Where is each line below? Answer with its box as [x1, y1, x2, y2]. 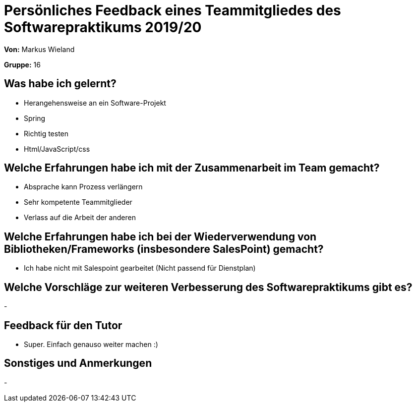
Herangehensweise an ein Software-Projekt [24, 98, 166, 107]
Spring [24, 114, 46, 122]
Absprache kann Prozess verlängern [24, 182, 143, 191]
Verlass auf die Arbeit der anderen [24, 213, 136, 222]
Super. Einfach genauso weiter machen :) [24, 340, 158, 348]
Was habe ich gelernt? [4, 77, 117, 90]
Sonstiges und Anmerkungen [4, 357, 152, 370]
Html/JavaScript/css [24, 144, 90, 153]
